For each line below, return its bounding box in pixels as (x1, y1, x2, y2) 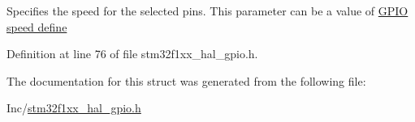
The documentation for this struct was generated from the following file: (6, 72, 366, 89)
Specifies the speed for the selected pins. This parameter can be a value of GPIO (6, 2, 409, 19)
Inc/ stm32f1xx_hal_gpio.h (6, 99, 141, 116)
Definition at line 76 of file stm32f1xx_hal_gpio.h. (6, 45, 258, 62)
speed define (6, 18, 67, 35)
